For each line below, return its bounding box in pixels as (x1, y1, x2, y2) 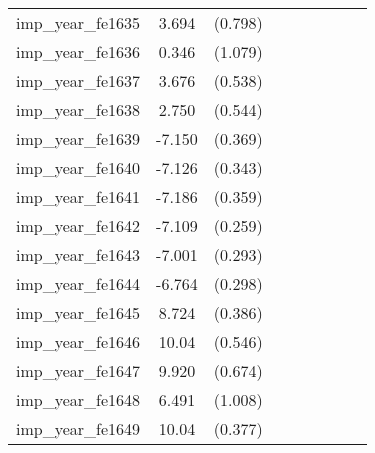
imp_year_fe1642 (16, 214, 141, 237)
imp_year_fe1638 (16, 98, 141, 121)
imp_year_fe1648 (16, 388, 141, 411)
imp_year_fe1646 (16, 330, 141, 353)
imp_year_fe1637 (16, 69, 141, 92)
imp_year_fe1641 (16, 185, 141, 208)
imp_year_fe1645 (16, 301, 141, 324)
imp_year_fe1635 (16, 11, 141, 34)
